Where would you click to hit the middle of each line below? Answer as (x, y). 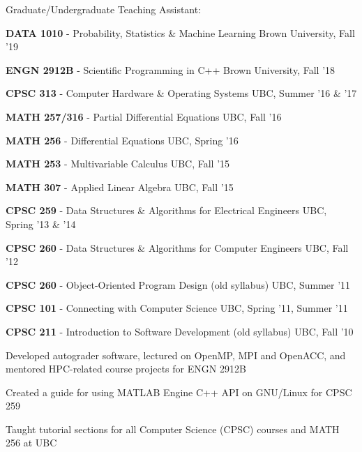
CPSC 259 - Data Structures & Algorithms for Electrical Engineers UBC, (166, 210)
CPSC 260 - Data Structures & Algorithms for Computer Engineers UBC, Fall (177, 247)
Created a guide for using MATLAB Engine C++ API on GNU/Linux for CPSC (179, 392)
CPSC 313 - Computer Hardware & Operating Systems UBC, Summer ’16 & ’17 (181, 93)
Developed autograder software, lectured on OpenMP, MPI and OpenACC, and (176, 355)
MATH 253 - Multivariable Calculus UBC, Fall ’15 (118, 164)
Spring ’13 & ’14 (41, 224)
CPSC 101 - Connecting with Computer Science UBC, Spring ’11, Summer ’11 (177, 308)
